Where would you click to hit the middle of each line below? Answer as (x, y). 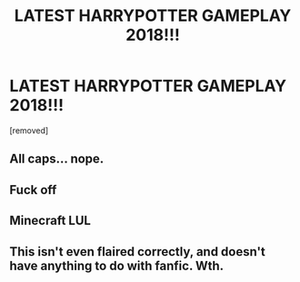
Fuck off (33, 190)
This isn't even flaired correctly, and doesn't (137, 252)
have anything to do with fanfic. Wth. (117, 265)
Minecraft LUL (50, 221)
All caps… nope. (57, 159)
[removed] (29, 130)
